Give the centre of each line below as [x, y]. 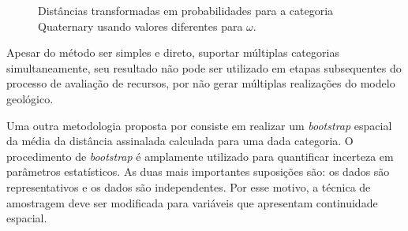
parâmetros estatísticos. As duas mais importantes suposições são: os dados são [198, 171]
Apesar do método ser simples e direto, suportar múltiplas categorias [173, 52]
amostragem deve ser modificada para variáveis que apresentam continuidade [192, 202]
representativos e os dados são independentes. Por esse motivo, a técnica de [189, 186]
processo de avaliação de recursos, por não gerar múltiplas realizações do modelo [201, 83]
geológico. [30, 98]
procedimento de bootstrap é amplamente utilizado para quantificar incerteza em [200, 156]
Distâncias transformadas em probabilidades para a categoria [186, 10]
